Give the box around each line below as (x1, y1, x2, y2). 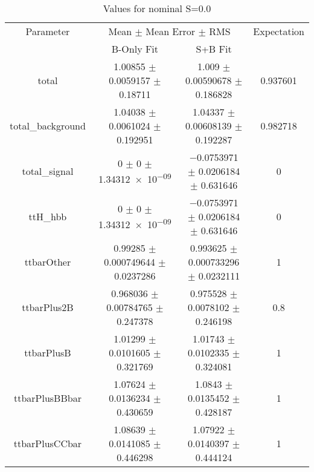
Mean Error (146, 24, 196, 38)
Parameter (25, 24, 70, 38)
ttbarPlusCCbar (13, 436, 82, 450)
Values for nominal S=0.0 (103, 1, 211, 15)
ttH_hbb (28, 209, 67, 223)
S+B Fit (196, 42, 232, 56)
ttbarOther (24, 255, 71, 269)
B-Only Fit (111, 42, 159, 56)
